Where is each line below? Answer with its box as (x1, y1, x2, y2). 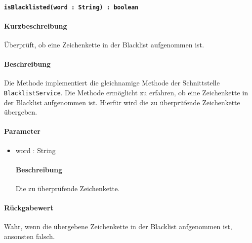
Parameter (4, 126, 41, 136)
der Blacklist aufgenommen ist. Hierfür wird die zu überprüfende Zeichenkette (4, 97, 240, 107)
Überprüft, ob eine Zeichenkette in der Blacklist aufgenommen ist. (4, 40, 204, 50)
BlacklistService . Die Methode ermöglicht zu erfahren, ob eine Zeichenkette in (4, 87, 249, 98)
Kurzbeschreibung (4, 20, 67, 31)
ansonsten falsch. (4, 231, 55, 242)
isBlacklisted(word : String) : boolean (4, 3, 139, 11)
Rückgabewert (4, 202, 53, 213)
